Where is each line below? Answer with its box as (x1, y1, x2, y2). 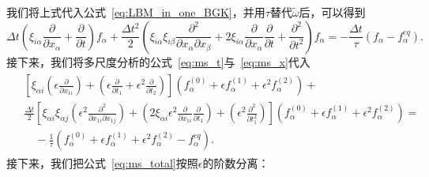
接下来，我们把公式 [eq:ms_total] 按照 (6, 155, 198, 171)
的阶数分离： (202, 155, 269, 171)
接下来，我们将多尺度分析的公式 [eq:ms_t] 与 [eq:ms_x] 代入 (6, 53, 310, 70)
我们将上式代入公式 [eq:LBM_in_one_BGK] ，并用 (6, 4, 265, 20)
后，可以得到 (299, 4, 366, 20)
